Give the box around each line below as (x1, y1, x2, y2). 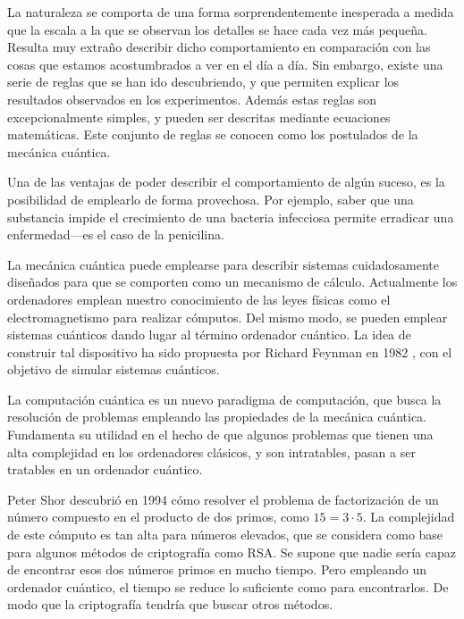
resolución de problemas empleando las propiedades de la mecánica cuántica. (7, 407, 427, 426)
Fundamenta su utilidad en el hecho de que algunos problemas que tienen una (7, 425, 434, 444)
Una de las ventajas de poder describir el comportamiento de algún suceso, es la (7, 172, 445, 191)
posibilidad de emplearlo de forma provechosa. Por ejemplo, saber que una (7, 189, 414, 208)
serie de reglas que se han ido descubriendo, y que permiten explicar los (7, 72, 400, 91)
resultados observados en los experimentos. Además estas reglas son (7, 89, 377, 108)
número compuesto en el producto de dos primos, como (7, 507, 309, 526)
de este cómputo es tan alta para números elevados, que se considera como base (7, 525, 443, 544)
